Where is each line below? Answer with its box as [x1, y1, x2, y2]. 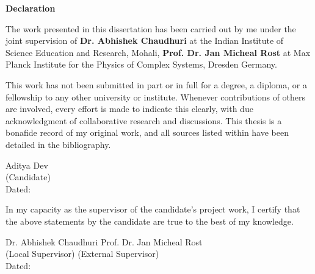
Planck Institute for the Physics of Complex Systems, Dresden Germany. [5, 58, 277, 71]
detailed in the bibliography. [5, 138, 111, 150]
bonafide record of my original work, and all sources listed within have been [5, 126, 289, 139]
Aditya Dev [5, 158, 48, 171]
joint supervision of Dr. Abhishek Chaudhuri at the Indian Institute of [5, 34, 284, 47]
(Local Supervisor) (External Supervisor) [5, 247, 159, 260]
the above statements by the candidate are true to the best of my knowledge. [5, 214, 294, 227]
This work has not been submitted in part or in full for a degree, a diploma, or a [5, 78, 307, 91]
